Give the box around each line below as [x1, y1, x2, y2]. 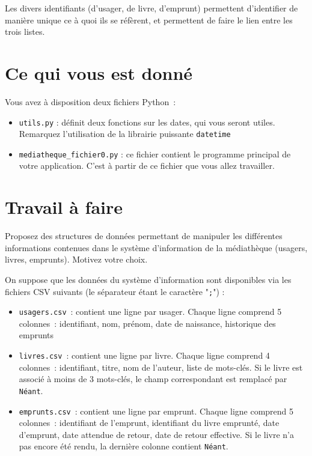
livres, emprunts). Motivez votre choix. [5, 253, 148, 266]
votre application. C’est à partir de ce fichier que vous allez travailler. [19, 159, 275, 172]
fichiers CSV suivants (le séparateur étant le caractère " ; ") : [5, 285, 225, 297]
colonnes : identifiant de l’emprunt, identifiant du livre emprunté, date [19, 416, 280, 429]
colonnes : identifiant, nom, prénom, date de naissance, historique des [19, 317, 276, 329]
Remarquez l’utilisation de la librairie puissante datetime [19, 127, 231, 140]
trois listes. [5, 25, 45, 38]
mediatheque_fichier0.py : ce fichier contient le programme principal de [19, 147, 291, 160]
